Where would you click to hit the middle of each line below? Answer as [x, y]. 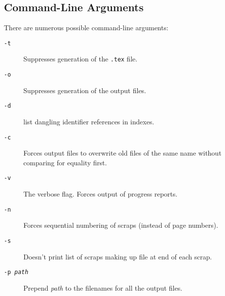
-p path [16, 272]
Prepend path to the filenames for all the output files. [103, 287]
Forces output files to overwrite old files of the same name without [122, 153]
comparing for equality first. [65, 162]
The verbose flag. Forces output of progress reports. [101, 194]
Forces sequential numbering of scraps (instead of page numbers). [121, 225]
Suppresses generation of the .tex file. [80, 59]
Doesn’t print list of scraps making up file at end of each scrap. [118, 256]
